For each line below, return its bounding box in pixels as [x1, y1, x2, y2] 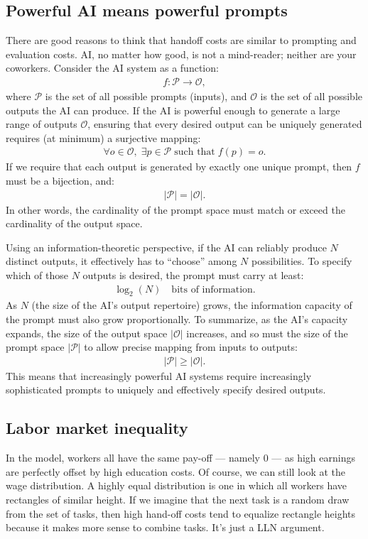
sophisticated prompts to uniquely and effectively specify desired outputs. [6, 382, 326, 397]
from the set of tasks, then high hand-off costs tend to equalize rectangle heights [6, 506, 356, 521]
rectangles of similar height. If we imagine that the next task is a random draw [6, 492, 350, 507]
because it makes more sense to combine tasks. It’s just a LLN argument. [6, 520, 325, 535]
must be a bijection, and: [6, 173, 114, 188]
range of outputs [6, 116, 77, 131]
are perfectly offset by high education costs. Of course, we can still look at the [6, 464, 346, 479]
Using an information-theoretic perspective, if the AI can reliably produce [6, 239, 327, 254]
